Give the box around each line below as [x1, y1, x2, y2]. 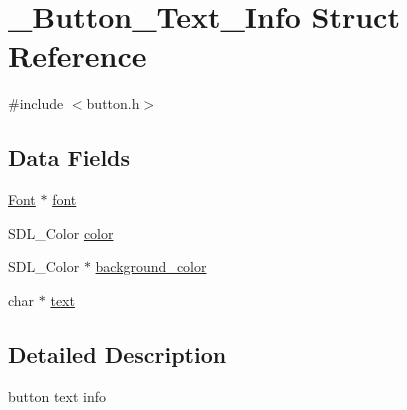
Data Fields [8, 142, 131, 173]
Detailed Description [8, 338, 227, 369]
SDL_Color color [8, 222, 114, 243]
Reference [8, 35, 147, 76]
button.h [86, 93, 140, 114]
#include [8, 93, 64, 114]
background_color [95, 256, 207, 277]
